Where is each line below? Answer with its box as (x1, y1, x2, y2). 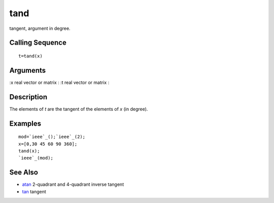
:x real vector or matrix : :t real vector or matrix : (9, 79, 110, 86)
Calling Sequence (9, 38, 67, 47)
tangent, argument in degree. (9, 25, 71, 31)
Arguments (9, 66, 46, 74)
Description (9, 93, 48, 101)
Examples (9, 119, 42, 128)
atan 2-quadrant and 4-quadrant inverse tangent (22, 181, 124, 187)
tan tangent (22, 188, 47, 194)
